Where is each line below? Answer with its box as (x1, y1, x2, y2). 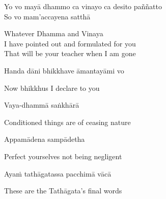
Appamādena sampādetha (4, 134, 85, 144)
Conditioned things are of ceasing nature (4, 116, 131, 127)
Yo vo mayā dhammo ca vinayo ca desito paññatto (4, 1, 162, 11)
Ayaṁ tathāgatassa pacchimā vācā (4, 168, 112, 179)
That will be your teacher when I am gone (4, 48, 136, 59)
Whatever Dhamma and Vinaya (4, 28, 103, 39)
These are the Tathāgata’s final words (4, 185, 122, 196)
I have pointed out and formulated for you (4, 38, 136, 48)
